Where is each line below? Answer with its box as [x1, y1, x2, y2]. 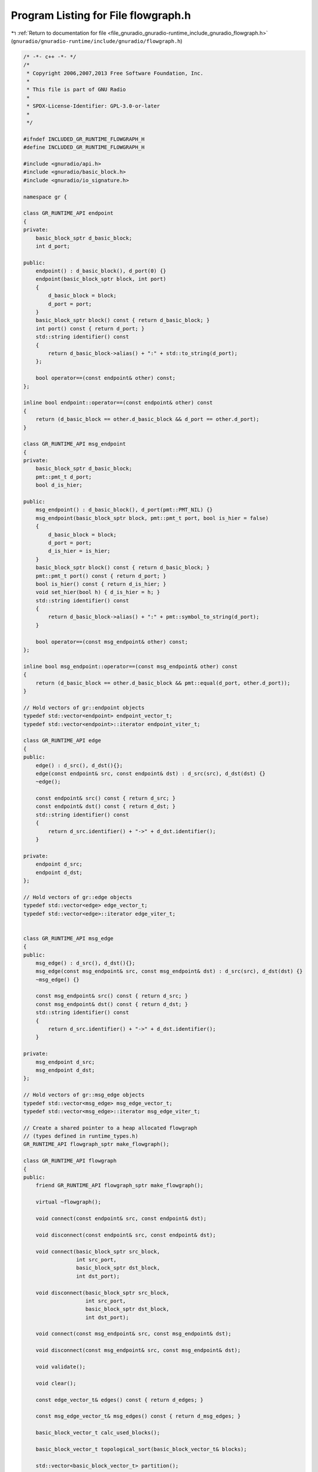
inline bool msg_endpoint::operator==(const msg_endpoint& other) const [23, 663, 238, 669]
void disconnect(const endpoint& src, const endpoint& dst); [35, 1231, 216, 1238]
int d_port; [35, 243, 71, 250]
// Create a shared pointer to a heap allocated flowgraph [23, 1125, 197, 1131]
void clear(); [35, 1380, 77, 1387]
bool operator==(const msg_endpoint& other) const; [35, 638, 188, 645]
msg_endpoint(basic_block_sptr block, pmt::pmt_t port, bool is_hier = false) [35, 515, 269, 521]
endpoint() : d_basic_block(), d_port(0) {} [35, 268, 167, 274]
